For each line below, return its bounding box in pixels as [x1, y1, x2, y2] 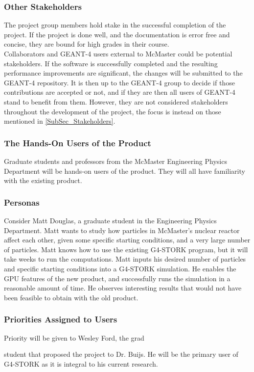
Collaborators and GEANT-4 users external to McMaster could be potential [4, 49, 232, 58]
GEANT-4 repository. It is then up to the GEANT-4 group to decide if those [4, 77, 235, 87]
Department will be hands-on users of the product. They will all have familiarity [4, 165, 245, 176]
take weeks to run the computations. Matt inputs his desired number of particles [4, 254, 246, 264]
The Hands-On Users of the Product [4, 136, 151, 149]
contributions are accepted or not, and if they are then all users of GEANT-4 [4, 87, 235, 97]
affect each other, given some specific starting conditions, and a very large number [4, 235, 251, 245]
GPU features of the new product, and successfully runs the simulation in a [4, 273, 231, 283]
